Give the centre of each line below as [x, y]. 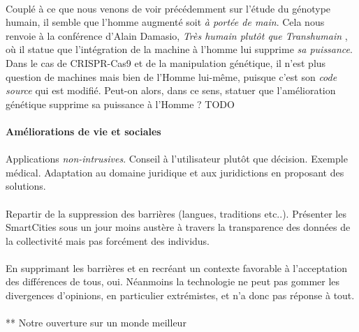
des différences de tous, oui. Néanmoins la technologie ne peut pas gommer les [173, 281]
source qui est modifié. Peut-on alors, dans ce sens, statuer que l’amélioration [171, 90]
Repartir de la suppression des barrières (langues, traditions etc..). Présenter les [176, 213]
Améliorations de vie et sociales [83, 131]
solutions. [26, 186]
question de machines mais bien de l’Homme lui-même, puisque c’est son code [171, 76]
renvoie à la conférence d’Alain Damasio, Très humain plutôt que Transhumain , [177, 35]
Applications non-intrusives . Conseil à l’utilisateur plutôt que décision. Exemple [177, 159]
